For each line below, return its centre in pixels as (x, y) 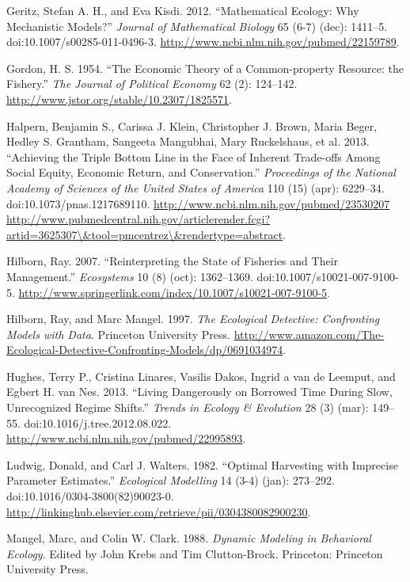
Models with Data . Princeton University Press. (118, 334)
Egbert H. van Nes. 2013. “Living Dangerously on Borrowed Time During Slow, (199, 392)
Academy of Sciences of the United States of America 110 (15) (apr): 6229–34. (196, 187)
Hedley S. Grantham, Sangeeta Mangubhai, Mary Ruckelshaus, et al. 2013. (188, 141)
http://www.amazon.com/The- (309, 334)
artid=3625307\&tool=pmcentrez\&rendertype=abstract (145, 234)
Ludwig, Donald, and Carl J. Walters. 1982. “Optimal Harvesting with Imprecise (202, 464)
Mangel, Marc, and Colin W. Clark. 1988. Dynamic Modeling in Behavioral (189, 538)
